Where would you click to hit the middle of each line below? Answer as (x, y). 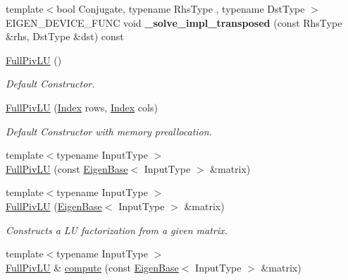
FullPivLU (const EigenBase (67, 168)
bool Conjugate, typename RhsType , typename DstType (181, 8)
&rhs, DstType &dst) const (65, 36)
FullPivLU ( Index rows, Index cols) (82, 107)
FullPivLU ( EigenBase (54, 206)
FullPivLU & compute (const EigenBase (92, 267)
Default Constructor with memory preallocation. (109, 131)
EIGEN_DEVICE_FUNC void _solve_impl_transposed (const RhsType (174, 22)
